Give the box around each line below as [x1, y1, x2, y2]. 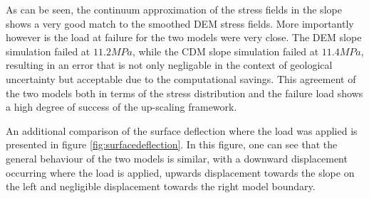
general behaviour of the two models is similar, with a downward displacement [6, 150, 348, 165]
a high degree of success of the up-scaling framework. [6, 99, 237, 114]
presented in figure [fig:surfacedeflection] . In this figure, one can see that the [6, 137, 338, 152]
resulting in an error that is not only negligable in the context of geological [6, 57, 333, 72]
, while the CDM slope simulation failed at [132, 43, 319, 58]
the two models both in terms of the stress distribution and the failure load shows [6, 85, 363, 100]
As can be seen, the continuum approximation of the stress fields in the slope [6, 2, 342, 16]
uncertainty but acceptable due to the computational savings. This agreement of [6, 71, 356, 86]
